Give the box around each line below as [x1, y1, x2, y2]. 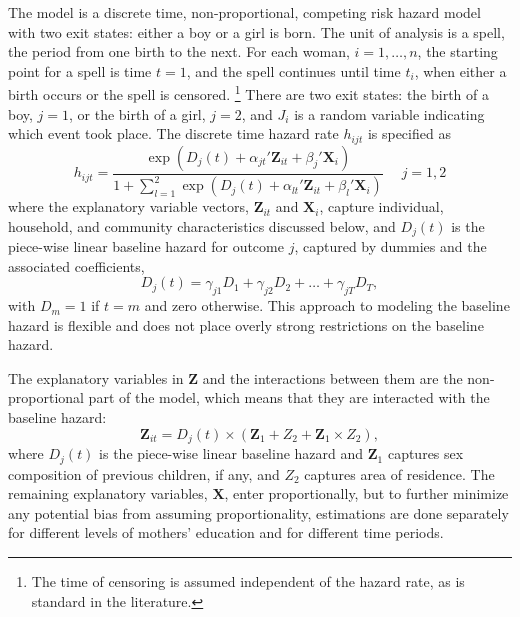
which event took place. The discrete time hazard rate [8, 123, 339, 144]
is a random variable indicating [294, 103, 485, 124]
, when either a [414, 60, 507, 81]
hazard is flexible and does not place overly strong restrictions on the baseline [8, 314, 484, 335]
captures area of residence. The [304, 463, 495, 484]
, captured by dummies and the [294, 236, 487, 257]
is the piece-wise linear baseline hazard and [99, 443, 364, 464]
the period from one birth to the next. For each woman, [8, 41, 350, 62]
